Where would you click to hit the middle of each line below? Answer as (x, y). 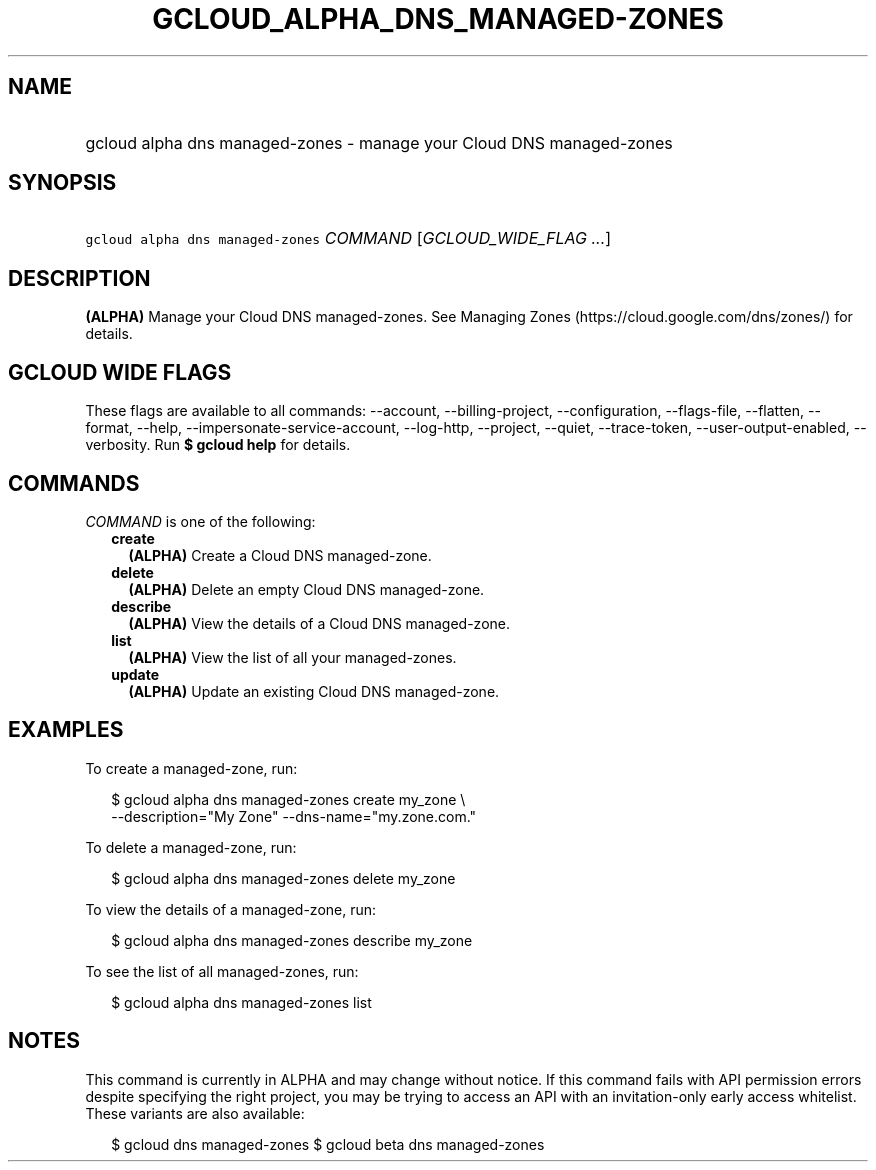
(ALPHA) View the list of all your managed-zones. (292, 657)
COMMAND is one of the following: (200, 521)
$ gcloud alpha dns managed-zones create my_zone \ (288, 799)
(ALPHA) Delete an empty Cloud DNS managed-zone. (306, 589)
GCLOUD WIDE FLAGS (120, 372)
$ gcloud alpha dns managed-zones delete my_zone (283, 878)
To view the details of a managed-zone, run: (231, 909)
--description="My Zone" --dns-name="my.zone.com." (294, 816)
